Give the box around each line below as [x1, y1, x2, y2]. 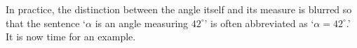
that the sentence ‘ [6, 15, 86, 30]
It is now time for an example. [6, 29, 136, 44]
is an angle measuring [95, 15, 189, 30]
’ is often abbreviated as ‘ [204, 15, 314, 30]
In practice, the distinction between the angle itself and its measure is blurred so [6, 2, 352, 17]
